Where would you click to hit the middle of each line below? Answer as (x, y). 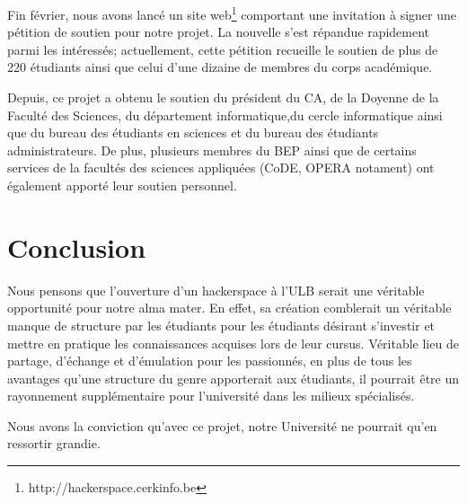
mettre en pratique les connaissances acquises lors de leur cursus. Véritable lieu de (233, 343)
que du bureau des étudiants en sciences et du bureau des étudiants (193, 132)
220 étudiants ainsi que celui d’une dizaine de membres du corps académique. (220, 67)
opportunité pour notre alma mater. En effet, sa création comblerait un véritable (229, 308)
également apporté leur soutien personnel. (122, 185)
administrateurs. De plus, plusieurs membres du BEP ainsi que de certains (212, 150)
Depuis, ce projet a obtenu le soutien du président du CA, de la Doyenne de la (223, 97)
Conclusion (77, 247)
